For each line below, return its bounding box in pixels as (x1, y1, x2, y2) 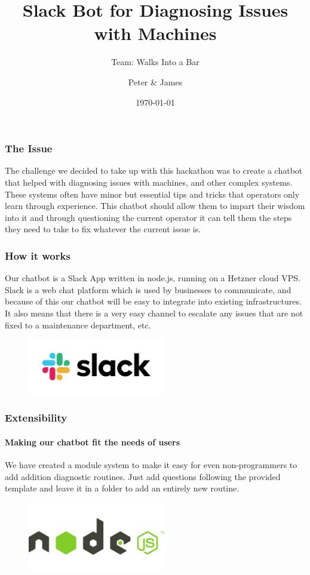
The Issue (5, 141, 53, 156)
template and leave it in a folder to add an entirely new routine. (5, 482, 240, 494)
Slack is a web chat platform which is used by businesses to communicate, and (5, 283, 291, 296)
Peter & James (128, 75, 183, 88)
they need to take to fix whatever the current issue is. (5, 223, 201, 235)
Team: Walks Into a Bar (111, 56, 199, 68)
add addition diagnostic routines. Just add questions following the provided (5, 470, 281, 482)
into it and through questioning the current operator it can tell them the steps (5, 211, 292, 223)
